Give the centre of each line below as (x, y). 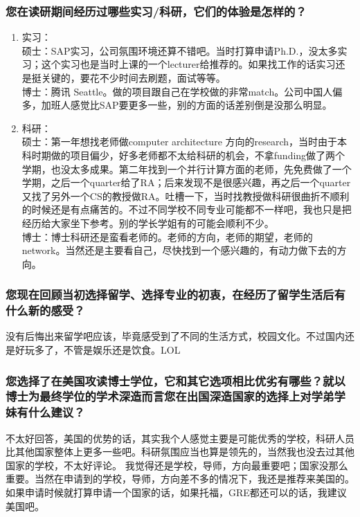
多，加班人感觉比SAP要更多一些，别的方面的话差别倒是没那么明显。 (177, 105)
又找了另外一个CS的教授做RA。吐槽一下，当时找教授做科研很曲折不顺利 (186, 196)
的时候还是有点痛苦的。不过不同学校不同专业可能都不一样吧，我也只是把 (187, 209)
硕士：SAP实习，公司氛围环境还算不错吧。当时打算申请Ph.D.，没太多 (180, 50)
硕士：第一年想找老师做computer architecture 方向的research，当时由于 (180, 142)
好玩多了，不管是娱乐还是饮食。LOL (98, 350)
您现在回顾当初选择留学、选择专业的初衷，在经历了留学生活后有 (175, 294)
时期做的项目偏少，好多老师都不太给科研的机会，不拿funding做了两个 (188, 155)
